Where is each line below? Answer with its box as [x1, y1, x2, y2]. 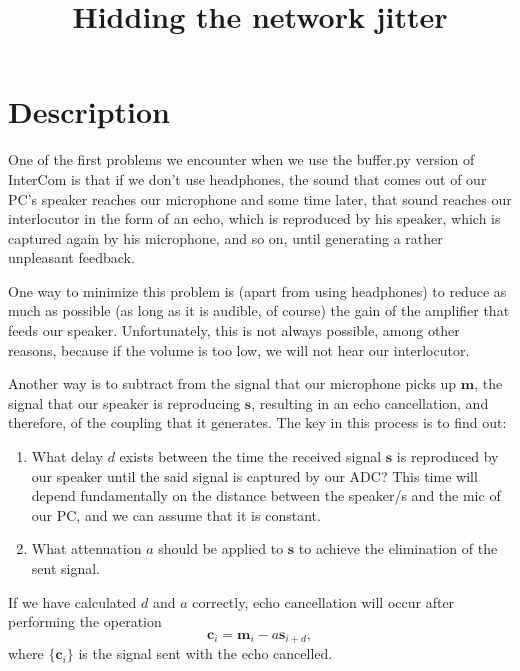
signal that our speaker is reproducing [8, 392, 241, 413]
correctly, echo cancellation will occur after [192, 591, 455, 612]
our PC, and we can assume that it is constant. [31, 504, 321, 525]
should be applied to [158, 538, 284, 559]
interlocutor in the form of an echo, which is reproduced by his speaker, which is [8, 208, 501, 229]
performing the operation [8, 611, 162, 632]
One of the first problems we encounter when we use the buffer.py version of [8, 149, 475, 170]
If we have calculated [8, 591, 137, 612]
